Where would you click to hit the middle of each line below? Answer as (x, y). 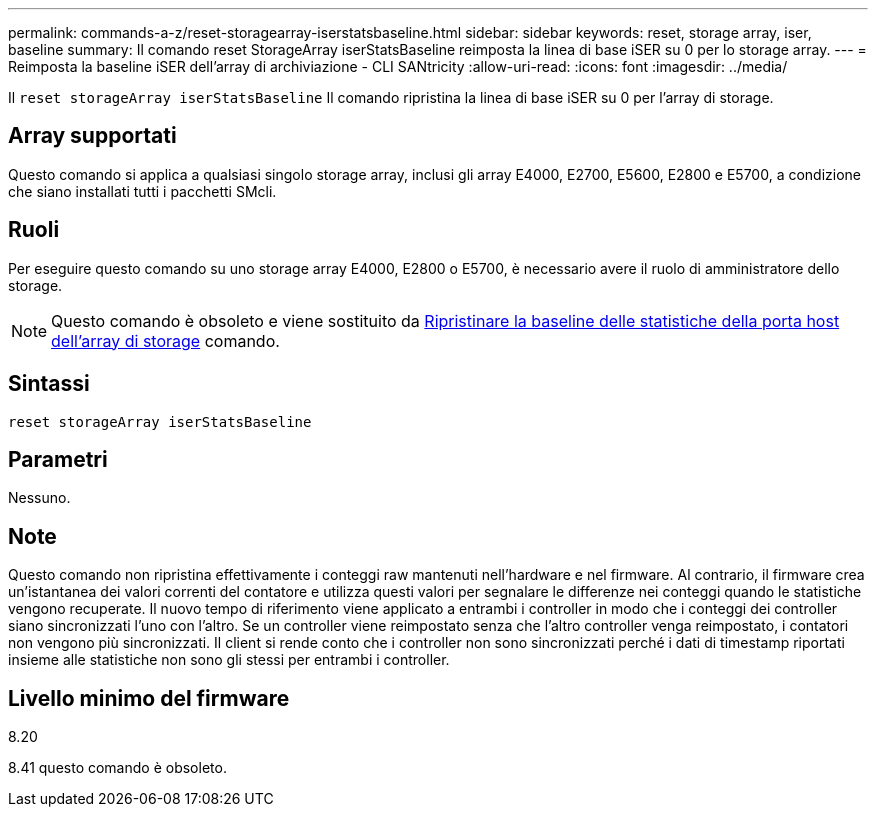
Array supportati (92, 136)
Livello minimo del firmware (149, 698)
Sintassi (49, 384)
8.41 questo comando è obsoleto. (117, 768)
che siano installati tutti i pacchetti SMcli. (142, 191)
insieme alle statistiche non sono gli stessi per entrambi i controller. (229, 660)
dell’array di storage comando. (165, 340)
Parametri (58, 459)
